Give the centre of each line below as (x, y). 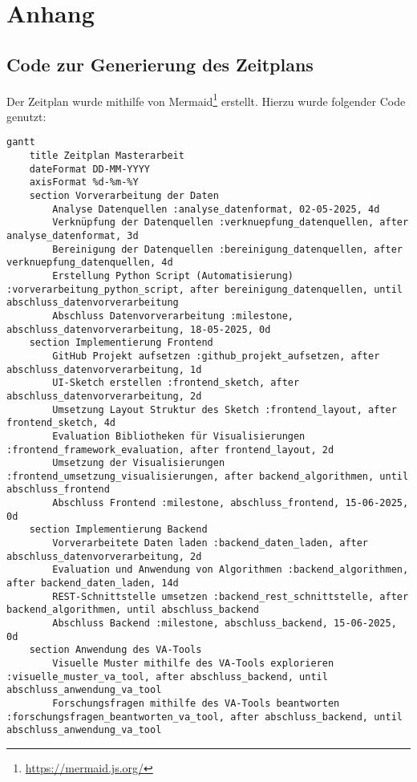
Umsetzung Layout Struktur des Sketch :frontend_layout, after (225, 409)
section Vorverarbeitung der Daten (124, 196)
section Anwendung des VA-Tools (115, 650)
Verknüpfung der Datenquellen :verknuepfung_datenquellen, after (231, 223)
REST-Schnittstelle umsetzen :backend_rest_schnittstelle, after (231, 596)
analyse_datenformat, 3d (73, 236)
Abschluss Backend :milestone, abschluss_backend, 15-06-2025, (225, 624)
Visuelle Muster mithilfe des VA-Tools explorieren (193, 664)
